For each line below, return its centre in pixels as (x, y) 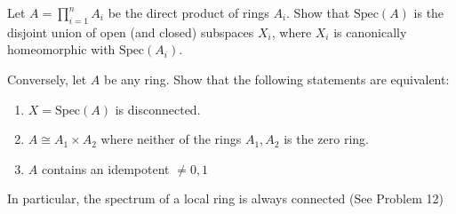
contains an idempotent (105, 168)
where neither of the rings (171, 139)
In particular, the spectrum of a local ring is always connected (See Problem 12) (225, 198)
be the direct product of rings (188, 12)
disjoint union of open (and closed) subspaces (131, 32)
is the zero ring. (327, 139)
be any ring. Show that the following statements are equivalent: (276, 79)
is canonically (370, 32)
